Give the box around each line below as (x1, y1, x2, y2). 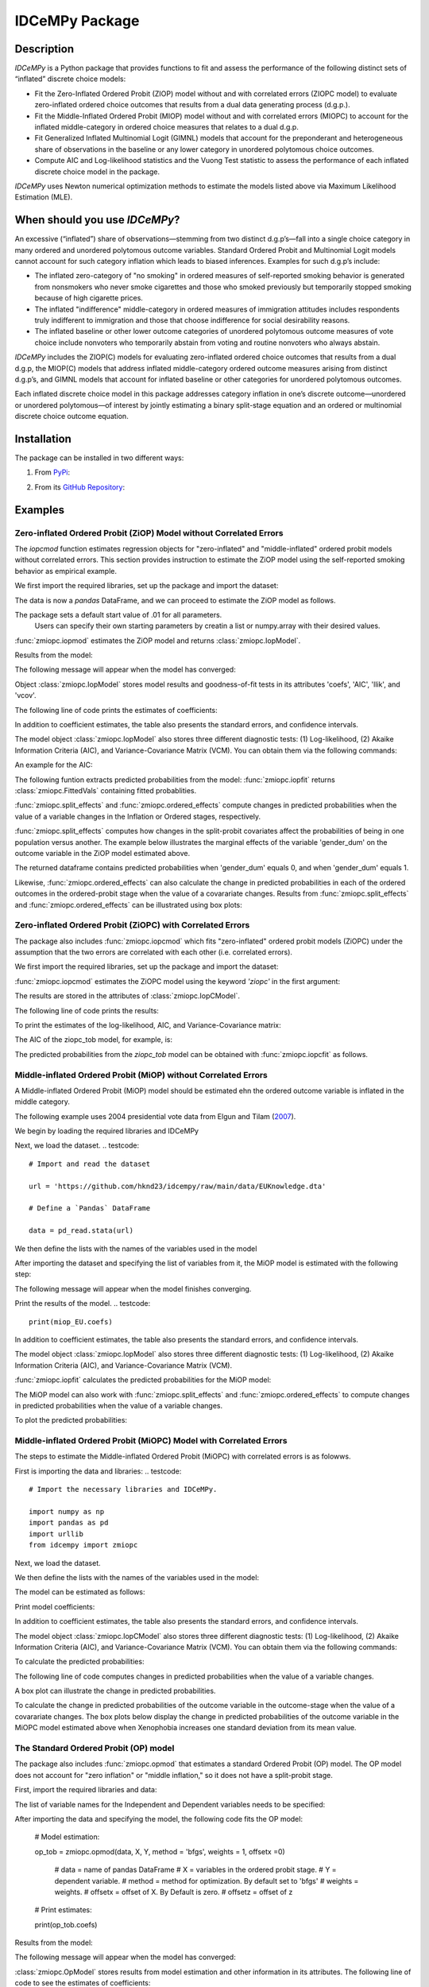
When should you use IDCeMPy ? (14, 213, 180, 227)
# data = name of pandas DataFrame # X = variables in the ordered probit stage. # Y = (54, 1865, 337, 1875)
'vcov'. (14, 691, 37, 700)
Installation (14, 432, 71, 445)
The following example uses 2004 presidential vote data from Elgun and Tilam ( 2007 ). (14, 1111, 296, 1121)
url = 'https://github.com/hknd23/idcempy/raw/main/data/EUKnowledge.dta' (29, 1181, 327, 1191)
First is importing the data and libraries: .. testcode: (14, 1466, 182, 1476)
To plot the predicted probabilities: (14, 1416, 127, 1425)
